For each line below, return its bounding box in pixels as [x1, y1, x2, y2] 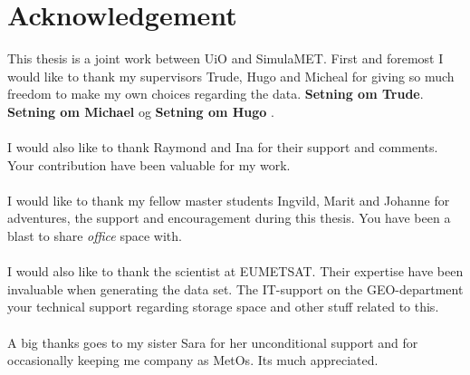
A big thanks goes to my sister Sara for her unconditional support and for [7, 332, 418, 351]
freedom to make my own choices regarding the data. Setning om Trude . [7, 84, 424, 103]
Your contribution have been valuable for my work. [7, 155, 291, 174]
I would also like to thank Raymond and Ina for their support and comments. [7, 138, 438, 157]
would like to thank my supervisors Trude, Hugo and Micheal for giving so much [7, 66, 455, 85]
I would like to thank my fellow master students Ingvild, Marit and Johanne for [7, 190, 450, 209]
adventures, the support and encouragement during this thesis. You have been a [7, 208, 451, 227]
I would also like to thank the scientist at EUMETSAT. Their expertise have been [7, 262, 464, 281]
